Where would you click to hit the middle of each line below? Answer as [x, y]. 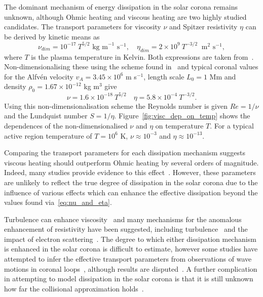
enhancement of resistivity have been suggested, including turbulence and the [126, 229]
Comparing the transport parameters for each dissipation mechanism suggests [125, 153]
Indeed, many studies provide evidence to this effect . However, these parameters [130, 172]
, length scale [164, 76]
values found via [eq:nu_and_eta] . [58, 202]
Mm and [223, 76]
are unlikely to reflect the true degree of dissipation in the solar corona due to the [131, 182]
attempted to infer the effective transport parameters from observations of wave [128, 259]
